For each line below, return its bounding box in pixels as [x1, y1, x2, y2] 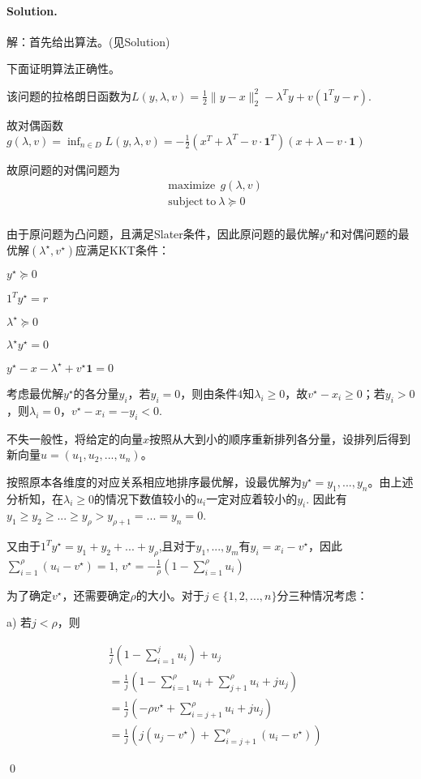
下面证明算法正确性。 [6, 60, 120, 77]
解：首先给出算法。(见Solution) [6, 32, 170, 49]
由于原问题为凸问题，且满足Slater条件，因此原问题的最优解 [6, 225, 320, 242]
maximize [168, 180, 216, 192]
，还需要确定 [62, 586, 131, 603]
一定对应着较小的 [206, 490, 298, 507]
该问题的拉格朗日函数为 [6, 87, 131, 104]
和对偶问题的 [329, 225, 398, 242]
